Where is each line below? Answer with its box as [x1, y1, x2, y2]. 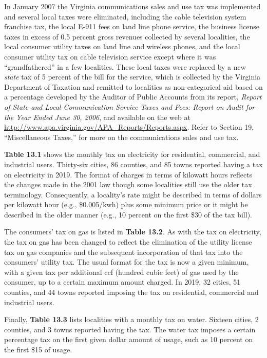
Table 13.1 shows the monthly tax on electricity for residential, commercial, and [4, 149, 260, 160]
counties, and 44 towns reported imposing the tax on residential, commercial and [4, 287, 259, 297]
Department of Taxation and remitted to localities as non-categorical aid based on [4, 81, 263, 92]
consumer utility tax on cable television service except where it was [4, 51, 216, 62]
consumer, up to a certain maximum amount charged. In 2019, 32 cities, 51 [4, 276, 241, 287]
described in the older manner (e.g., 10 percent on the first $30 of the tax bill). [4, 209, 252, 220]
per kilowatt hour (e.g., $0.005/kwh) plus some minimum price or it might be [4, 199, 248, 210]
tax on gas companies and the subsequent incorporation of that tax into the [4, 246, 243, 257]
